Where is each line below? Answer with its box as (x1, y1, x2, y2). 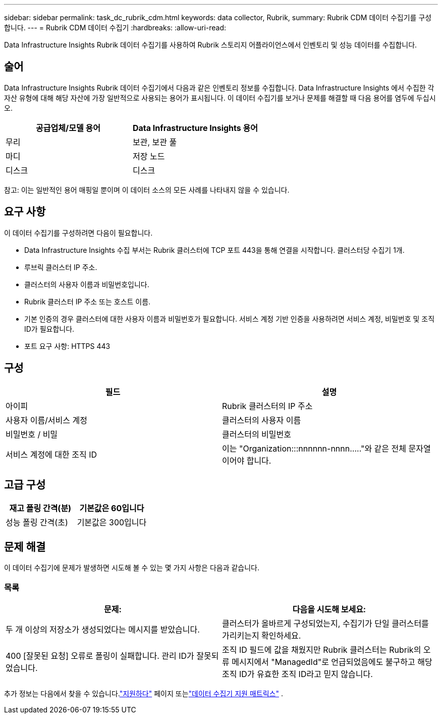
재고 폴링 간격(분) (9, 503, 72, 514)
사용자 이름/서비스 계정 (6, 415, 87, 425)
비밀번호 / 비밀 (6, 429, 58, 439)
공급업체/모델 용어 (36, 122, 100, 133)
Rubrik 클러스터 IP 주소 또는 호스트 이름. (24, 297, 151, 306)
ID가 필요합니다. (24, 324, 75, 333)
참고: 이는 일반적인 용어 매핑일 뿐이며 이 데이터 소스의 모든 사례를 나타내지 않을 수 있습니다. (4, 185, 290, 194)
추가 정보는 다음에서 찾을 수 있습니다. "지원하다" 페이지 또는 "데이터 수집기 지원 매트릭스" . (4, 689, 283, 698)
